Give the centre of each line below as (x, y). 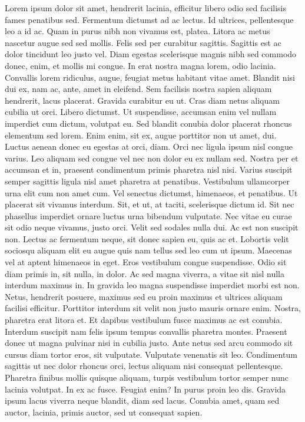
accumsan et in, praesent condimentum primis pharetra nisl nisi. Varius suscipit (149, 169)
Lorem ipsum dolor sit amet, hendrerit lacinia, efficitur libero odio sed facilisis (145, 8)
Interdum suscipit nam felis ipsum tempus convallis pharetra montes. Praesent (146, 331)
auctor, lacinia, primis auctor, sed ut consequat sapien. (104, 412)
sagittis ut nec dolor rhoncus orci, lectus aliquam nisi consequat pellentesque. (144, 366)
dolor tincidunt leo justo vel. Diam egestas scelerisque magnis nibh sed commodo (151, 54)
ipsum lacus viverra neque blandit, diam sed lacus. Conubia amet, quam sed (142, 400)
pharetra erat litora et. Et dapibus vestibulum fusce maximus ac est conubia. (144, 320)
